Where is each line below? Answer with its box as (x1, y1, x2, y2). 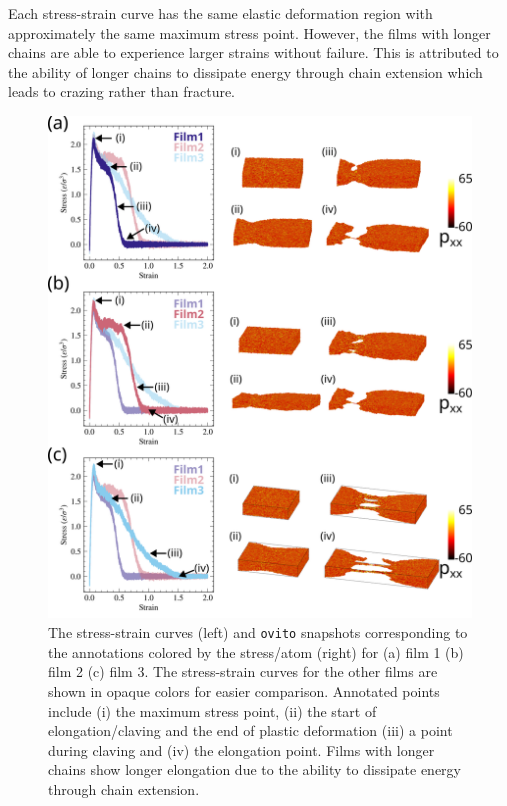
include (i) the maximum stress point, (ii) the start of (48, 700, 377, 721)
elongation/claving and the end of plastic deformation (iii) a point (48, 720, 453, 741)
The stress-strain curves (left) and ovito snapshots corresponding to (48, 622, 468, 643)
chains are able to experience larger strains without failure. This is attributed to (8, 42, 499, 63)
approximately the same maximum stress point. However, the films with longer (8, 22, 491, 43)
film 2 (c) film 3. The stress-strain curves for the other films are (48, 661, 438, 682)
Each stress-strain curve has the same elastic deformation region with (8, 3, 433, 23)
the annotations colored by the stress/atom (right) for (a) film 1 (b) (48, 641, 464, 662)
